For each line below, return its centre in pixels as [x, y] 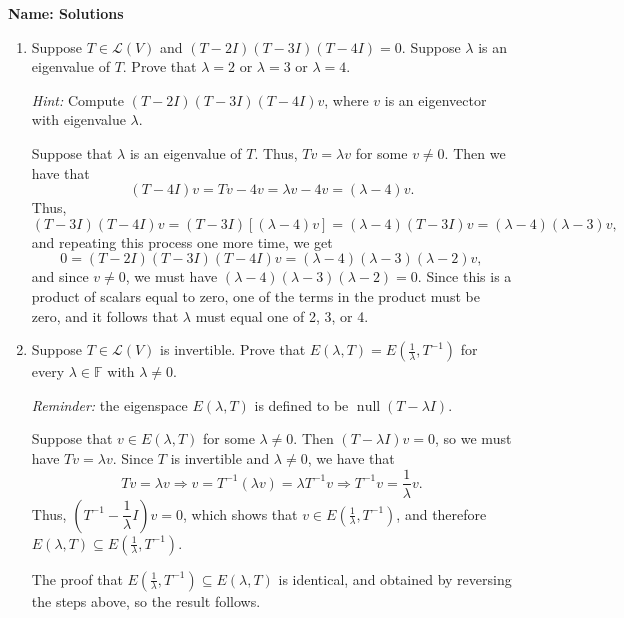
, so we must [473, 438]
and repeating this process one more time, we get [182, 241]
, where [346, 99]
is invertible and [220, 457]
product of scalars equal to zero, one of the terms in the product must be [255, 295]
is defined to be [301, 404]
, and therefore [441, 513]
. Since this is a [464, 276]
